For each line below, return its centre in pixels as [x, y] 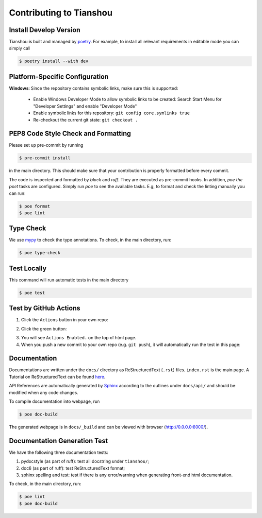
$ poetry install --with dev [54, 61]
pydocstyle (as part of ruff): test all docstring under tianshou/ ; [85, 461]
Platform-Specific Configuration [59, 77]
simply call [20, 48]
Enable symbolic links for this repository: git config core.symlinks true [112, 113]
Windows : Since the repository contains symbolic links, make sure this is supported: [93, 88]
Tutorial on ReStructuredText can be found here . [57, 377]
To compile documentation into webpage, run [54, 401]
